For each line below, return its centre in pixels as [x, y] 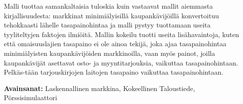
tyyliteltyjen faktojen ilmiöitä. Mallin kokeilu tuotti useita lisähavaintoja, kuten [121, 34]
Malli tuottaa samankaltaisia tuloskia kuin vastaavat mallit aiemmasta [108, 6]
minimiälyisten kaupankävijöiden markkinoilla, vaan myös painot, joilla [109, 53]
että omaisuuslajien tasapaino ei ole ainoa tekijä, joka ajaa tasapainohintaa [115, 44]
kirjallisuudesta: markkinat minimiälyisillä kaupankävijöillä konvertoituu [111, 15]
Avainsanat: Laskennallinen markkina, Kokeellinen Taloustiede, [100, 88]
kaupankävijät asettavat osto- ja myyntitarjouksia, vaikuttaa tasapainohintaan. [121, 62]
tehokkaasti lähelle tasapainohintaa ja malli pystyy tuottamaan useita [107, 25]
